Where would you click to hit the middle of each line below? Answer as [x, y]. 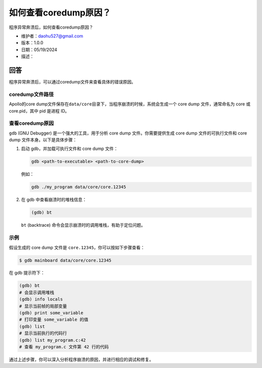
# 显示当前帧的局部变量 [43, 306]
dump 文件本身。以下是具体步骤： [43, 140]
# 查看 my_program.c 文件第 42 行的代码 [64, 347]
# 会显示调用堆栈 [37, 292]
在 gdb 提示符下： [27, 273]
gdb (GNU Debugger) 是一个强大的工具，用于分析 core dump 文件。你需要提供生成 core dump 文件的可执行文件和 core [128, 133]
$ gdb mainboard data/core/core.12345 [65, 260]
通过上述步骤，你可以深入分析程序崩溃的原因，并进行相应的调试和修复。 [81, 359]
